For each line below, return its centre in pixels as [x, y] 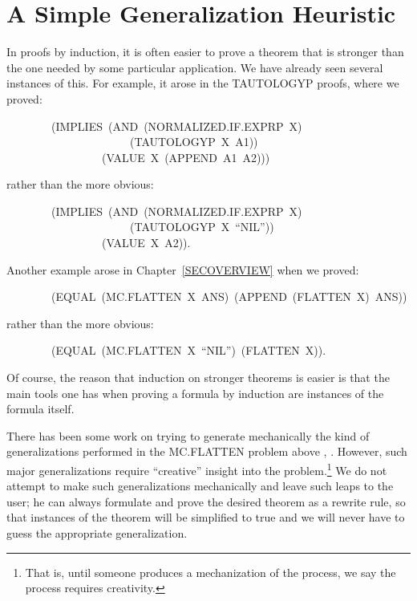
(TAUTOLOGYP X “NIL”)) [202, 227]
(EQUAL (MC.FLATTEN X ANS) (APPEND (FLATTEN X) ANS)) [229, 296]
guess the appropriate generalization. [97, 533]
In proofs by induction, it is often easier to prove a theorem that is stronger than [205, 52]
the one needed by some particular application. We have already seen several [195, 67]
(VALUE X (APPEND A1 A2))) [186, 157]
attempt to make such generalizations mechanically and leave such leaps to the [200, 486]
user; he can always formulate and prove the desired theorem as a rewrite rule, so [206, 501]
